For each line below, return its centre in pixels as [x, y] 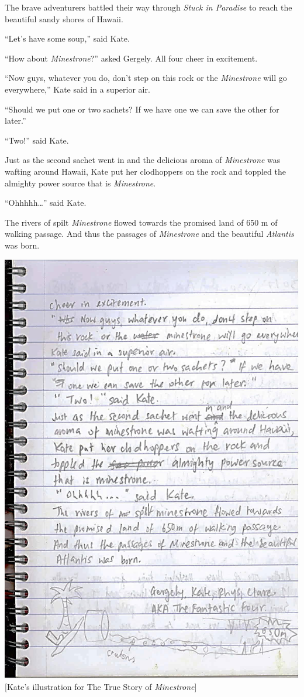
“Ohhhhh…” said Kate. [46, 203]
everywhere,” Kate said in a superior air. [77, 89]
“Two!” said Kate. [37, 140]
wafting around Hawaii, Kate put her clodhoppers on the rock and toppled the [145, 171]
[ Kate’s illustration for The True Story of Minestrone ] [101, 686]
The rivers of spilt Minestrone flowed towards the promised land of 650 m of [141, 222]
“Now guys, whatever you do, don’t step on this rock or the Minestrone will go [146, 78]
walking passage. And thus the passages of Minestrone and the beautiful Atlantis [149, 234]
